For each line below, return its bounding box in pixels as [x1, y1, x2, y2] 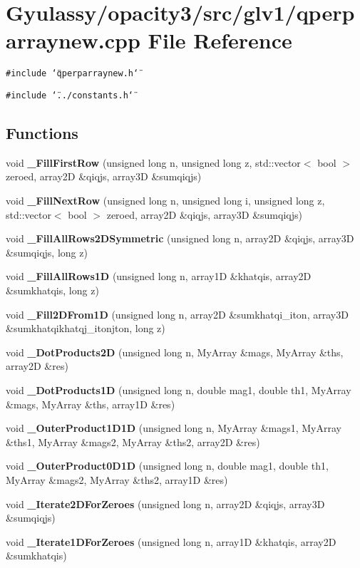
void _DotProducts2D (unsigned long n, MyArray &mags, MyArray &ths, [6, 344, 344, 359]
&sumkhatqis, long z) [6, 282, 99, 297]
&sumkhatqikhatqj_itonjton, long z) [6, 321, 165, 336]
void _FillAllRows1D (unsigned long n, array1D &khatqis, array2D [6, 269, 312, 284]
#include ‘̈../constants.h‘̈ [6, 90, 133, 100]
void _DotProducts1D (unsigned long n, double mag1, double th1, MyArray [6, 382, 351, 397]
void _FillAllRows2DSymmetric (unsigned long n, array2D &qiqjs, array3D [6, 231, 354, 246]
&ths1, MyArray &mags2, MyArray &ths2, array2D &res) [6, 434, 260, 449]
